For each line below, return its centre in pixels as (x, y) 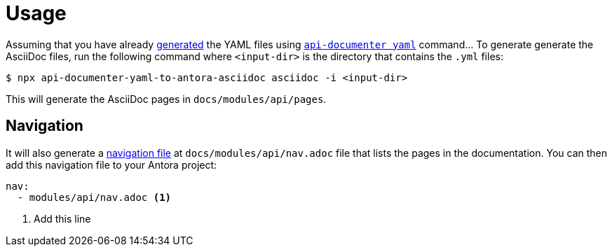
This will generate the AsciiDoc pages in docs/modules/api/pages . (166, 99)
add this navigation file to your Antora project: (111, 164)
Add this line (62, 218)
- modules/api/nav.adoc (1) (94, 197)
